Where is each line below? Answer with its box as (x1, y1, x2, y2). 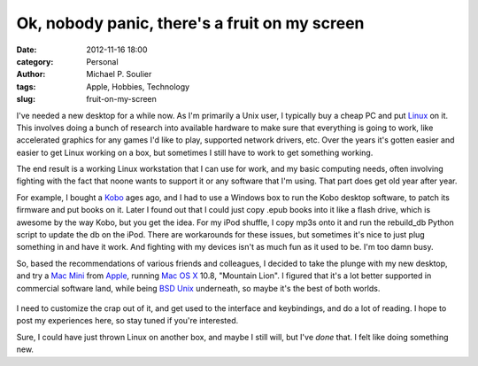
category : (16, 56, 54, 66)
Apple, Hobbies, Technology (86, 81, 190, 92)
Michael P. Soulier (86, 69, 152, 80)
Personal (86, 56, 119, 66)
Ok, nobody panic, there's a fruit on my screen (16, 13, 365, 33)
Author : (16, 69, 46, 80)
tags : (16, 81, 36, 92)
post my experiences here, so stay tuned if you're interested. (16, 315, 239, 326)
